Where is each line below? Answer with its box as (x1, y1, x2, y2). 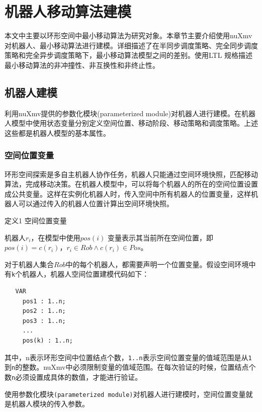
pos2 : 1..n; (22, 307, 66, 315)
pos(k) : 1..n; (22, 337, 73, 345)
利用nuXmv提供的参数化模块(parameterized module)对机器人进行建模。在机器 (5, 108, 256, 118)
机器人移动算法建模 (5, 1, 132, 22)
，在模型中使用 (31, 232, 80, 242)
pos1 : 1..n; (22, 297, 66, 305)
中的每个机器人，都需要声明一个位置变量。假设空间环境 (65, 259, 249, 269)
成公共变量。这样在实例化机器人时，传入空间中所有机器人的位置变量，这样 (5, 188, 251, 199)
